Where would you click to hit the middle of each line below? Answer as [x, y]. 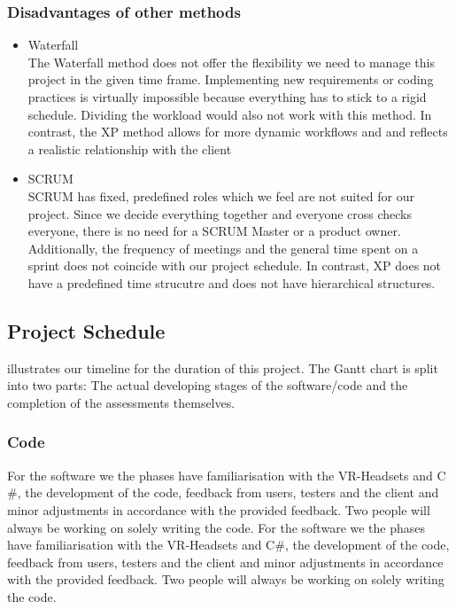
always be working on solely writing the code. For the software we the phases [216, 527]
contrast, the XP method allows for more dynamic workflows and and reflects [238, 132]
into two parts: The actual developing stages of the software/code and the [208, 385]
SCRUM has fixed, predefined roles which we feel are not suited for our [221, 195]
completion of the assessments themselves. [121, 402]
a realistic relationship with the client [130, 148]
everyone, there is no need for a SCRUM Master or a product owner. [214, 231]
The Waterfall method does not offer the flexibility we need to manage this [231, 62]
